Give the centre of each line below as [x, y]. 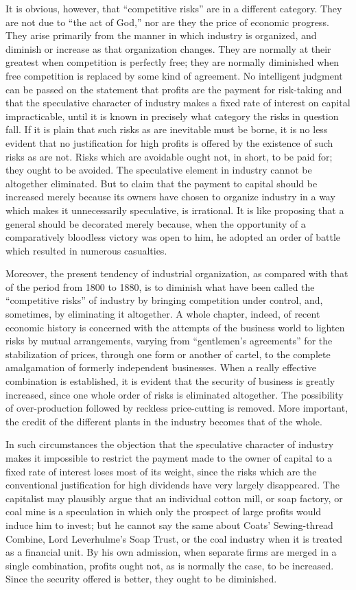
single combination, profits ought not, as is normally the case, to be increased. [170, 565]
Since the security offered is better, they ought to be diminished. [141, 579]
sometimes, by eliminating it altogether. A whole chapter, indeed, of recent [163, 314]
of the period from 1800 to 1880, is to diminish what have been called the [160, 286]
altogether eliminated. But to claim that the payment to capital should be [162, 183]
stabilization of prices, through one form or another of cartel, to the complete [168, 354]
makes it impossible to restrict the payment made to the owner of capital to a [169, 458]
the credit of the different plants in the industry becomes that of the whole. [164, 421]
